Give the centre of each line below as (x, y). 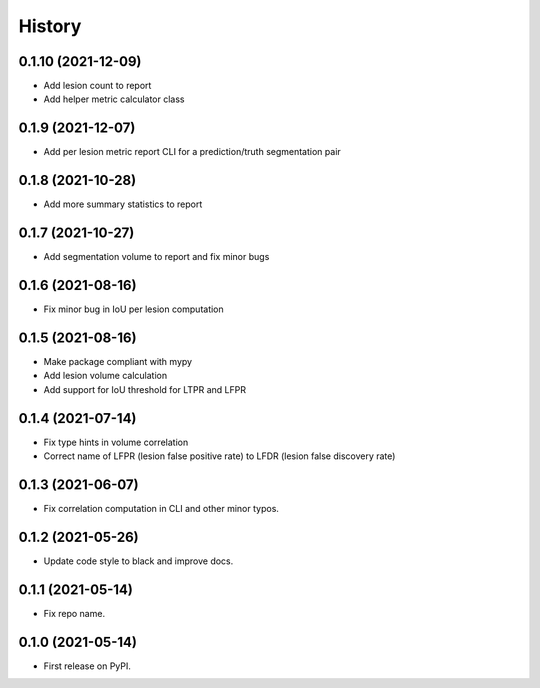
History (50, 26)
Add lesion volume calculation (105, 376)
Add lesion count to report (97, 86)
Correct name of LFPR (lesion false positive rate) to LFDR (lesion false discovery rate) (219, 456)
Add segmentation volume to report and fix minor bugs (156, 257)
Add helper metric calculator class (114, 99)
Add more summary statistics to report (123, 204)
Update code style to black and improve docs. (138, 561)
